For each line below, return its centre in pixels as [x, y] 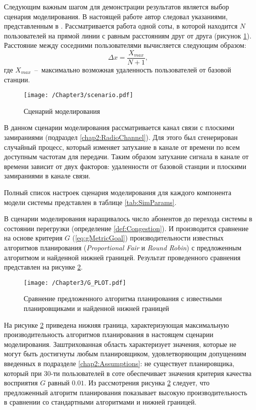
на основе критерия [33, 238]
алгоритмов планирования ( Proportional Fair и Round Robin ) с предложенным [123, 247]
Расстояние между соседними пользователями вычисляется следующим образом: [125, 45]
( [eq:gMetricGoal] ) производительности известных [148, 238]
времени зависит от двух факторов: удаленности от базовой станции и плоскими [125, 166]
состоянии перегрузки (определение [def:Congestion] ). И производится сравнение [126, 228]
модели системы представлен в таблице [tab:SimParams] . [90, 202]
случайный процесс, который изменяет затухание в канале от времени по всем [122, 147]
